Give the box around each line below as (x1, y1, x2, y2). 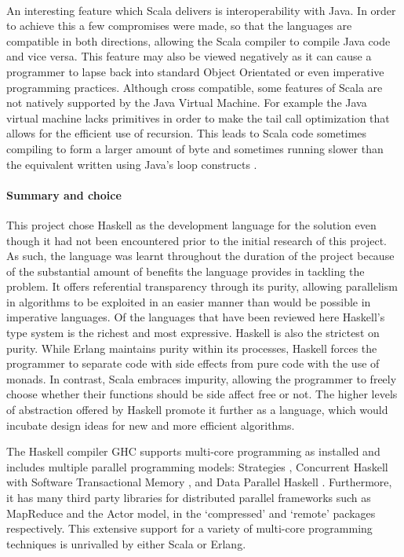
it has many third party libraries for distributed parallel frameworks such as (6, 489, 371, 506)
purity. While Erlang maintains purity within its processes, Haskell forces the (6, 339, 377, 356)
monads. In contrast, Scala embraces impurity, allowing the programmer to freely (6, 370, 397, 387)
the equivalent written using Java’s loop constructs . (6, 156, 257, 172)
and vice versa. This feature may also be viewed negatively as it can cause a (6, 48, 372, 64)
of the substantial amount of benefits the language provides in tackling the (6, 262, 365, 279)
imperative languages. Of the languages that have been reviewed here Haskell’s (6, 309, 385, 325)
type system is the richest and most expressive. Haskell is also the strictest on (6, 324, 380, 341)
